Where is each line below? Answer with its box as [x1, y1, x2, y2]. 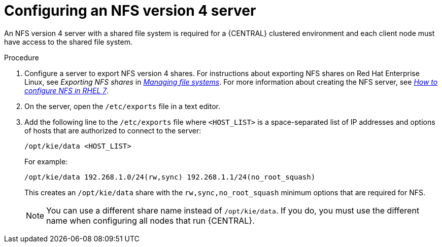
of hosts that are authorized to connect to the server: [24, 126, 201, 135]
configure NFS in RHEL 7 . [24, 86, 109, 95]
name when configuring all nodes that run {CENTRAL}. [46, 215, 255, 226]
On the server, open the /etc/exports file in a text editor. [24, 101, 221, 111]
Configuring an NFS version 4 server [4, 2, 256, 19]
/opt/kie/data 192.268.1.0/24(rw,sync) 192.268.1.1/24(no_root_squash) [24, 172, 316, 181]
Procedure [4, 53, 39, 62]
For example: [24, 157, 68, 166]
